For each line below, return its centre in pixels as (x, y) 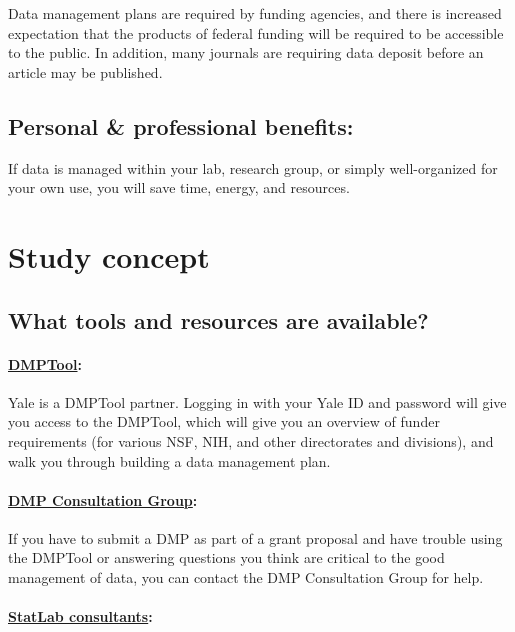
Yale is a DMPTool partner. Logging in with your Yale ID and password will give (257, 401)
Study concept (109, 255)
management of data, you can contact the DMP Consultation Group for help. (246, 577)
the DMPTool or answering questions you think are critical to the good (226, 557)
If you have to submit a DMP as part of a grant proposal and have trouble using (255, 537)
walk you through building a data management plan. (169, 460)
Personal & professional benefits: (181, 125)
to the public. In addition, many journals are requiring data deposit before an (246, 52)
